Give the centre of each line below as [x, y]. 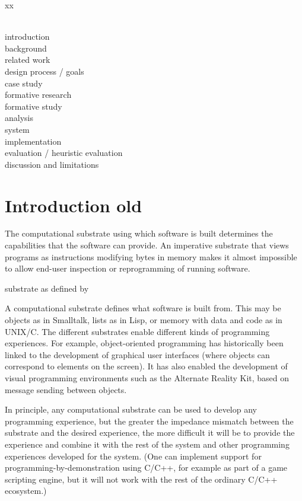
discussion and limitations [52, 164]
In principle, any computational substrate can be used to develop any [131, 409]
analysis [19, 118]
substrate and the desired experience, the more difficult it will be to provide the [150, 433]
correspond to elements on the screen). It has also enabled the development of [146, 366]
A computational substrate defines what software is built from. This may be [143, 308]
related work [28, 60]
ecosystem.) [26, 491]
